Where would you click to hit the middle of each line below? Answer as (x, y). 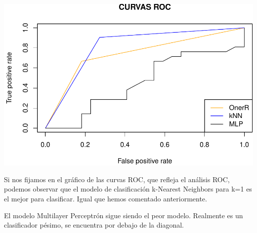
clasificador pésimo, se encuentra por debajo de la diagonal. (94, 225)
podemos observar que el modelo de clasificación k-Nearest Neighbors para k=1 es (128, 189)
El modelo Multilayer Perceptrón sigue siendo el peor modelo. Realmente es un (124, 215)
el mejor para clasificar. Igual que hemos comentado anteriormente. (106, 198)
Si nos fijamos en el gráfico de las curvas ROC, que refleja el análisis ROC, (117, 179)
